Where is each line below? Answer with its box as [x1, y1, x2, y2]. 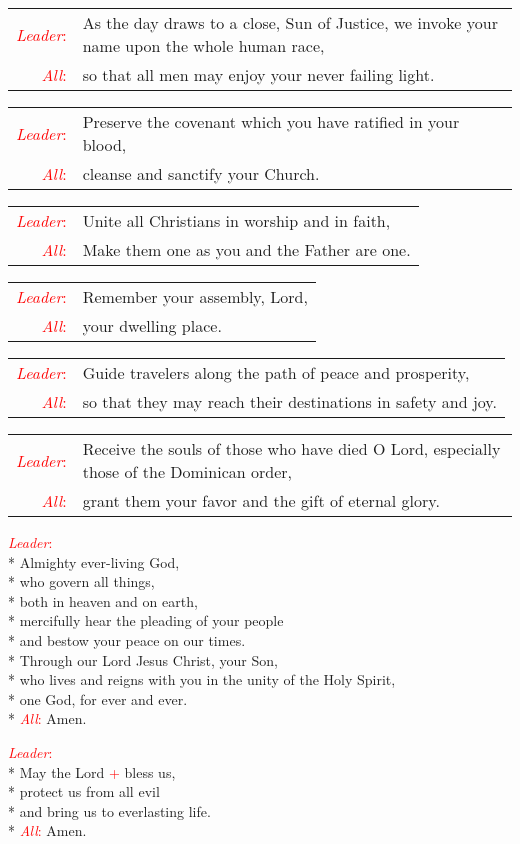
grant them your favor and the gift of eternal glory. [82, 489, 440, 512]
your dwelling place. [82, 314, 222, 337]
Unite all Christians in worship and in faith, [82, 209, 391, 232]
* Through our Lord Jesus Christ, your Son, [8, 649, 278, 670]
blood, [82, 133, 127, 156]
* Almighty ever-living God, [8, 551, 180, 572]
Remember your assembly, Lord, [82, 285, 308, 308]
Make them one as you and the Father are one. [82, 238, 411, 261]
